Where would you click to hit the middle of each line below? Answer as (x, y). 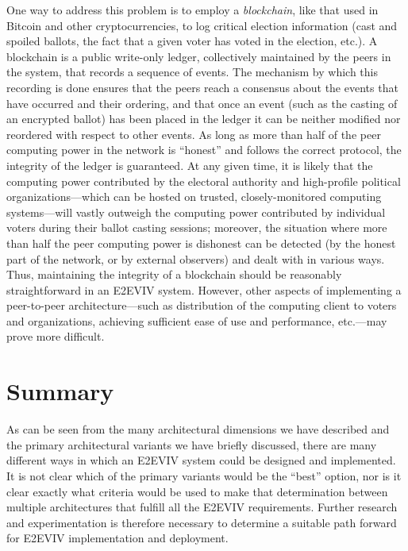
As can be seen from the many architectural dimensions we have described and (198, 429)
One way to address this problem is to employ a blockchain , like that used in (192, 10)
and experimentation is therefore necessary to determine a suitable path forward (202, 522)
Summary (60, 391)
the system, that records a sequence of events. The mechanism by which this (192, 72)
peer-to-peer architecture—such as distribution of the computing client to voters (202, 305)
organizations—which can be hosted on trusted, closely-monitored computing (194, 197)
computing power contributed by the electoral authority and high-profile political (204, 181)
